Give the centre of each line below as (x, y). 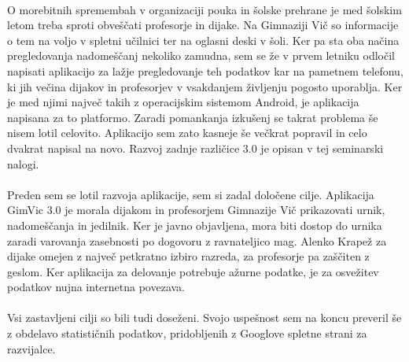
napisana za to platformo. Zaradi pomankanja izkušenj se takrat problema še (193, 117)
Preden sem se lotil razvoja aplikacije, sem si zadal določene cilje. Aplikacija (191, 194)
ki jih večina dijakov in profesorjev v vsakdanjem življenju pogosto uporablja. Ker (205, 86)
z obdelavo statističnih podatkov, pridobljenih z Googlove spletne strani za (187, 333)
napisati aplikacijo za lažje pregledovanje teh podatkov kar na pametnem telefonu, (205, 70)
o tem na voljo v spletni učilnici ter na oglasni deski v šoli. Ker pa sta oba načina (203, 40)
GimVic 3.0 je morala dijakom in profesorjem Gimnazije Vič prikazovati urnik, (196, 210)
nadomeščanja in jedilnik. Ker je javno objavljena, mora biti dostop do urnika (195, 225)
